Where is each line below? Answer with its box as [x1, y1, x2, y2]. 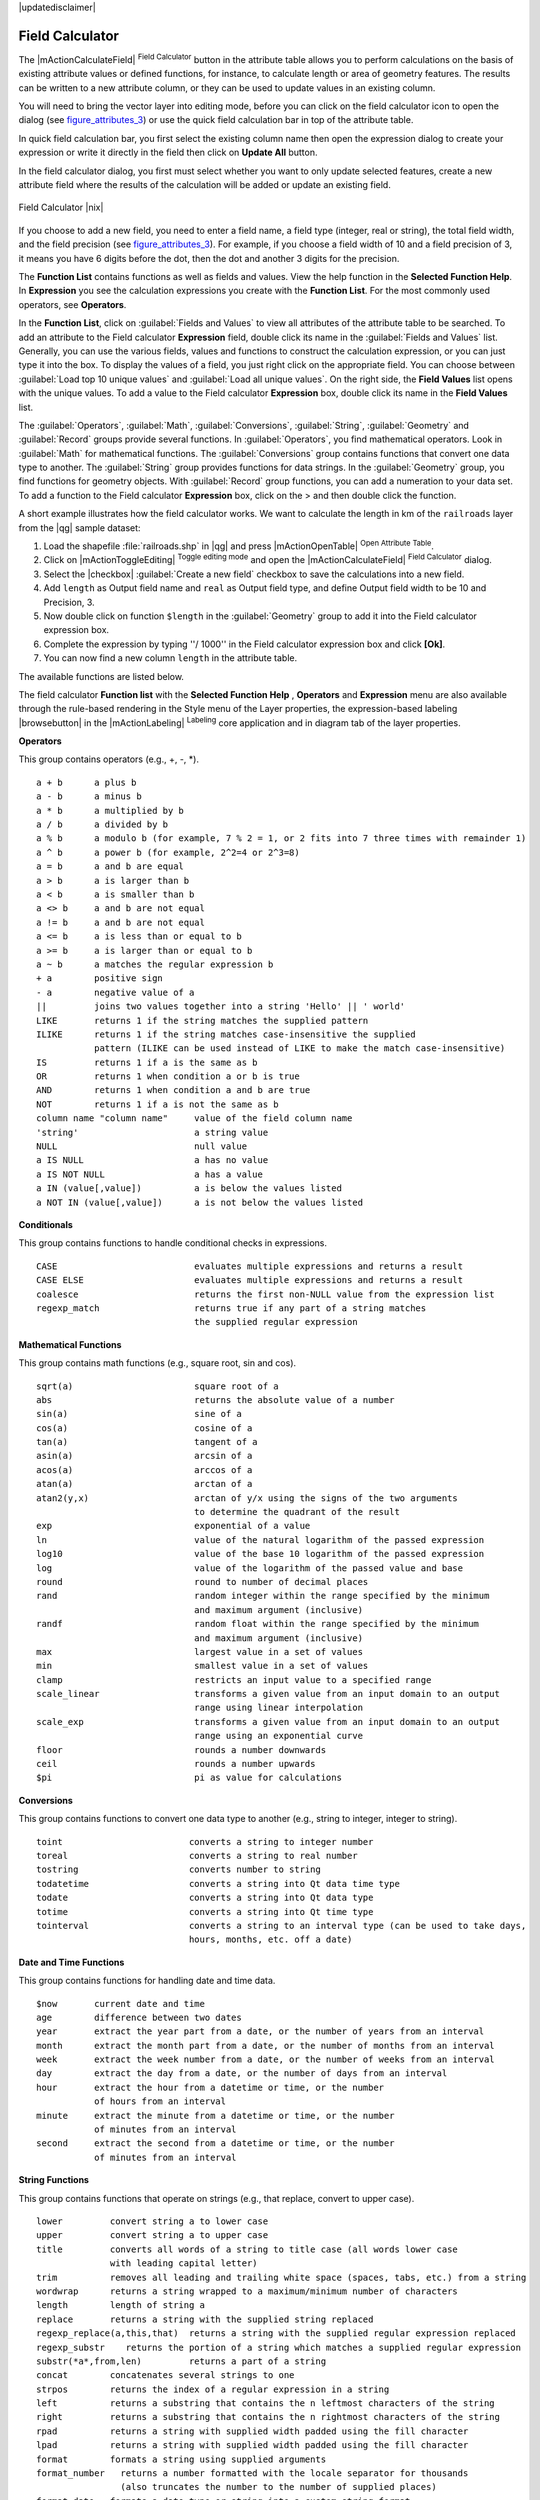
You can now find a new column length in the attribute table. [43, 652, 298, 664]
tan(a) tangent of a [36, 1436, 259, 1448]
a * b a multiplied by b [36, 805, 185, 816]
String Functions [18, 2174, 90, 2186]
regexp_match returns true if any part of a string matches [36, 1302, 427, 1314]
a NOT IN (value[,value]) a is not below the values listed [36, 1196, 364, 1208]
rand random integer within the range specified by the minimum [36, 1590, 490, 1602]
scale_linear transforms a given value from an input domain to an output [36, 1688, 500, 1700]
